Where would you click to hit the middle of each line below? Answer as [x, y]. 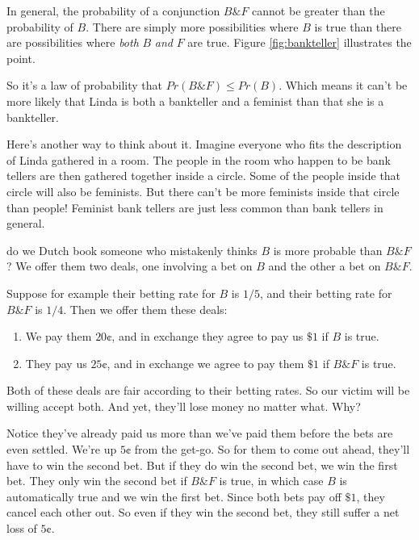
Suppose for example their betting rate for [111, 293]
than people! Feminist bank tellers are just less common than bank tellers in [195, 207]
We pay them [59, 336]
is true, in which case [271, 481]
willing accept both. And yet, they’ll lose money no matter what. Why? [184, 406]
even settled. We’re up [62, 449]
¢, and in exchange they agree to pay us [205, 336]
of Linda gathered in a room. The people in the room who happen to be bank [199, 159]
